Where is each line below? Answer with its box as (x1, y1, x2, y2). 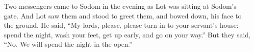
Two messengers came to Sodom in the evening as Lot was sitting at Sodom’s (4, 1, 236, 11)
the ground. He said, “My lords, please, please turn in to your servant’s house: (4, 20, 239, 30)
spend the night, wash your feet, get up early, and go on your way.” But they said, (4, 29, 251, 39)
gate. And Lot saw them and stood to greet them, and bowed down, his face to (4, 10, 242, 20)
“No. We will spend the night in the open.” (4, 39, 132, 49)
